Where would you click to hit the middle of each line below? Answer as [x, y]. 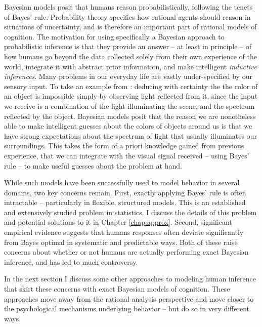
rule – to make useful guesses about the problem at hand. [93, 165]
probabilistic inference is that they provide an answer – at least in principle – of [128, 46]
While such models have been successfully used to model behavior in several [122, 182]
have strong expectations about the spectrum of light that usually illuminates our [130, 135]
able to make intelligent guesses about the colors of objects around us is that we [128, 126]
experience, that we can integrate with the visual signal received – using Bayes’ [127, 155]
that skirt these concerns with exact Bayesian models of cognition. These [117, 289]
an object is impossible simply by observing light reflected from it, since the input [131, 96]
